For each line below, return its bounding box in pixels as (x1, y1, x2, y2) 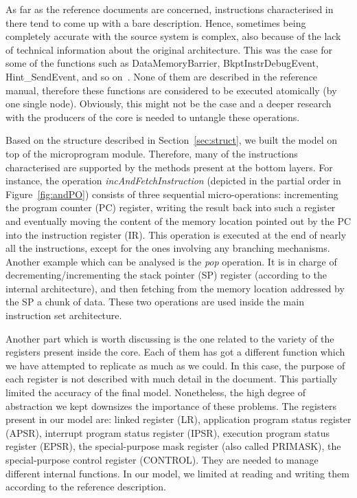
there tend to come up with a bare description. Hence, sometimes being (5, 15, 306, 30)
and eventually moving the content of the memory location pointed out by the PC (5, 213, 352, 228)
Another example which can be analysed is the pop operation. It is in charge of (5, 254, 337, 268)
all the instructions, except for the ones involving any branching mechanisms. (5, 241, 330, 255)
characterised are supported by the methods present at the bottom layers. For (5, 160, 333, 174)
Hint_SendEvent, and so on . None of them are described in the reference (5, 69, 317, 83)
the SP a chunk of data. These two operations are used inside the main (5, 294, 304, 309)
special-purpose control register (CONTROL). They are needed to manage (5, 453, 319, 466)
